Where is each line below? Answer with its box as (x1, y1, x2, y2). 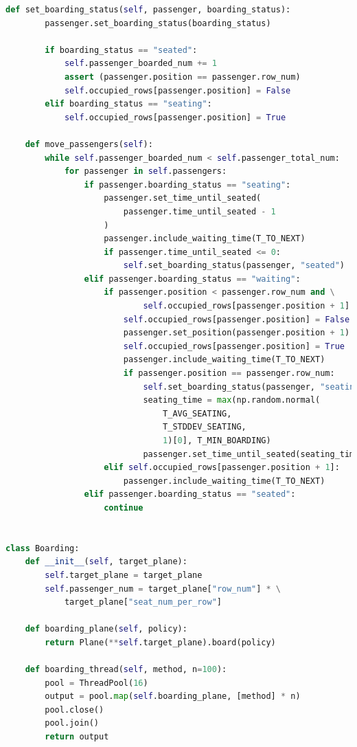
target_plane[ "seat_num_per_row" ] (64, 597, 222, 607)
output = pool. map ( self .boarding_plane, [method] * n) (45, 691, 301, 702)
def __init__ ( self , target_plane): (25, 557, 187, 567)
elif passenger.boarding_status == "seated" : (84, 489, 296, 500)
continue (104, 502, 143, 513)
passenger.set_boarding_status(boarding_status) (45, 18, 271, 28)
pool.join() (45, 718, 100, 728)
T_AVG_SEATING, (163, 408, 232, 419)
